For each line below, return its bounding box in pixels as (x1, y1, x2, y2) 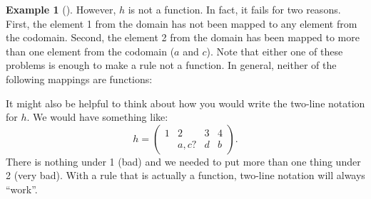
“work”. (6, 181, 38, 196)
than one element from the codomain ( (6, 43, 175, 58)
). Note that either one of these (206, 43, 343, 58)
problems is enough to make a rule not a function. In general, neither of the (6, 58, 337, 72)
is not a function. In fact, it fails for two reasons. (128, 2, 341, 16)
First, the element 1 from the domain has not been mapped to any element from (6, 16, 357, 31)
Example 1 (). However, (6, 2, 116, 16)
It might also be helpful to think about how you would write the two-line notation (6, 95, 365, 110)
